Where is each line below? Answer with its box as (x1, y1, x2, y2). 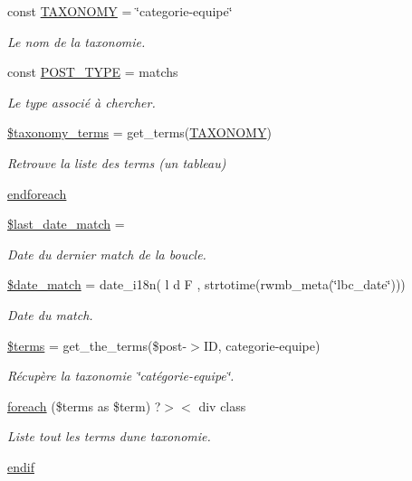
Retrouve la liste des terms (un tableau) (7, 153, 226, 172)
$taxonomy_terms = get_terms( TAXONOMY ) (7, 123, 272, 142)
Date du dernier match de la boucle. (7, 244, 206, 263)
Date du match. (7, 305, 93, 324)
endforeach (7, 184, 67, 203)
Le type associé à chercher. (7, 92, 156, 111)
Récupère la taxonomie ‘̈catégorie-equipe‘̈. (7, 366, 235, 385)
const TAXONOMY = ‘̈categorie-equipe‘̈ (7, 2, 233, 20)
